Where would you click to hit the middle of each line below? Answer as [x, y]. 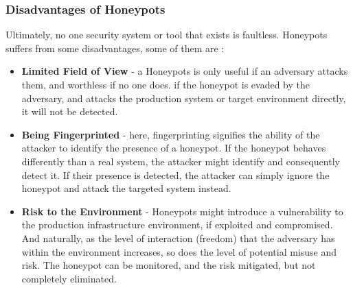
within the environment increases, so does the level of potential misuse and [179, 251]
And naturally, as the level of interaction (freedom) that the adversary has [178, 238]
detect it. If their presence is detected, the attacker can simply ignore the [175, 174]
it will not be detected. [70, 111]
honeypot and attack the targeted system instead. [126, 188]
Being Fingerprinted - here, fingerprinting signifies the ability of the [171, 134]
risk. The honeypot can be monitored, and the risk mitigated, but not [169, 265]
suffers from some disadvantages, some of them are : [115, 48]
